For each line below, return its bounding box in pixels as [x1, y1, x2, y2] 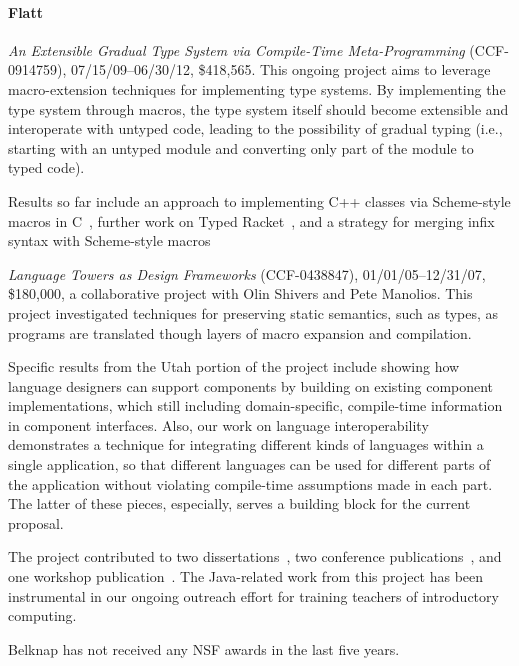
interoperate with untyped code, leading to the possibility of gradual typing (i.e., [8, 118, 503, 139]
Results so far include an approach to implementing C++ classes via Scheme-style [8, 190, 511, 211]
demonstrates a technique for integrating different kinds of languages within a [8, 434, 484, 455]
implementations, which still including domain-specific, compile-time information [8, 395, 503, 416]
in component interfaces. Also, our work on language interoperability [8, 414, 429, 435]
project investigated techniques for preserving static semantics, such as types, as [8, 302, 499, 323]
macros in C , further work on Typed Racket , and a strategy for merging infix [8, 210, 495, 231]
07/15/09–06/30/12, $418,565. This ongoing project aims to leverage [70, 59, 491, 80]
